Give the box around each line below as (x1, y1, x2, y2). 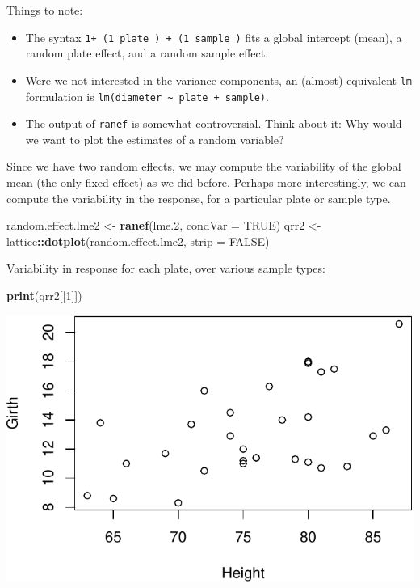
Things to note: (6, 2, 83, 18)
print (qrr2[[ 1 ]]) (6, 286, 82, 303)
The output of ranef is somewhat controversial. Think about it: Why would (25, 115, 402, 132)
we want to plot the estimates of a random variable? (25, 130, 284, 147)
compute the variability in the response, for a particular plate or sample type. (6, 189, 391, 206)
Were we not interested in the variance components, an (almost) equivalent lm (25, 71, 412, 88)
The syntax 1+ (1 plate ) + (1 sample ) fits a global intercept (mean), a (25, 28, 402, 45)
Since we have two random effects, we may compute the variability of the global (6, 158, 401, 175)
